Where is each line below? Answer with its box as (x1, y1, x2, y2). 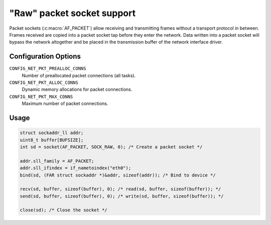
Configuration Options (9, 52, 81, 61)
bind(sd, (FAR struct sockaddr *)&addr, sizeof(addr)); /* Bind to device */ (20, 172, 216, 178)
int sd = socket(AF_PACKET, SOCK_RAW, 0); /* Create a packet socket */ (20, 144, 203, 150)
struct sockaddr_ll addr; (20, 130, 84, 136)
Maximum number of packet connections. (22, 100, 108, 106)
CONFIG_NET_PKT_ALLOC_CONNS (9, 80, 79, 85)
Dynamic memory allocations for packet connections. (22, 86, 132, 92)
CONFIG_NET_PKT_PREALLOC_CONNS (9, 66, 86, 71)
